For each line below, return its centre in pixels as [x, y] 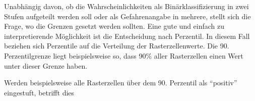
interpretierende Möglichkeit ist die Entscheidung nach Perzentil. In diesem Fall [127, 36]
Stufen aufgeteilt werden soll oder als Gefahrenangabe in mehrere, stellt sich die [127, 16]
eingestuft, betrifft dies [39, 92]
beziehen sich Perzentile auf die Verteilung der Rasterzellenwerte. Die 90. [117, 46]
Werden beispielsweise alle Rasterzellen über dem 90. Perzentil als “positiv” [121, 83]
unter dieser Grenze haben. [46, 65]
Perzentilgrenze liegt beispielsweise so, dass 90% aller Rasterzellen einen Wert [124, 55]
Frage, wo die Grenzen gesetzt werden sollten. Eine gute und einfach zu [114, 26]
